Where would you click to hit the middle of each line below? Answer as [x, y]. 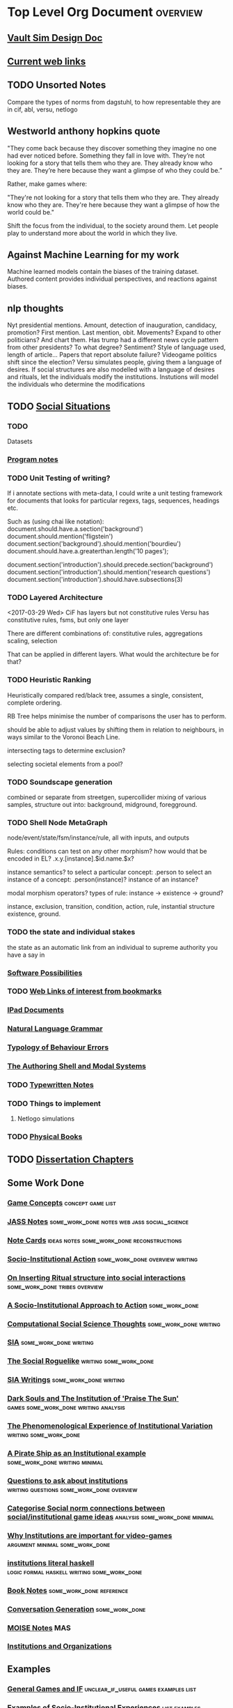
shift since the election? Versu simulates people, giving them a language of [115, 362]
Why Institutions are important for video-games [90, 1535]
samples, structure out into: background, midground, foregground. [102, 805]
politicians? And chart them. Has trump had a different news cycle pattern [113, 340]
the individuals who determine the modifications [76, 385]
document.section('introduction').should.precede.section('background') [110, 564]
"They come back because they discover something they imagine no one [112, 148]
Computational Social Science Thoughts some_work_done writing [114, 1323]
